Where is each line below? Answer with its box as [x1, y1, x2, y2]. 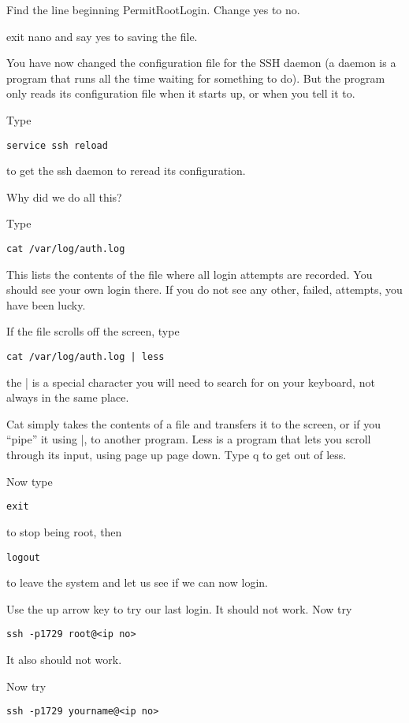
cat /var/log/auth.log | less [6, 351, 165, 363]
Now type [6, 473, 53, 489]
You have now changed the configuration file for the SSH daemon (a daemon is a [6, 54, 396, 71]
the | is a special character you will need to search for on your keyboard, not [6, 373, 375, 390]
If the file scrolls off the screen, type [6, 323, 180, 339]
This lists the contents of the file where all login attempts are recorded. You [6, 265, 373, 282]
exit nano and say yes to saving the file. [6, 28, 198, 44]
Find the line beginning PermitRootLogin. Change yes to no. [6, 2, 300, 17]
